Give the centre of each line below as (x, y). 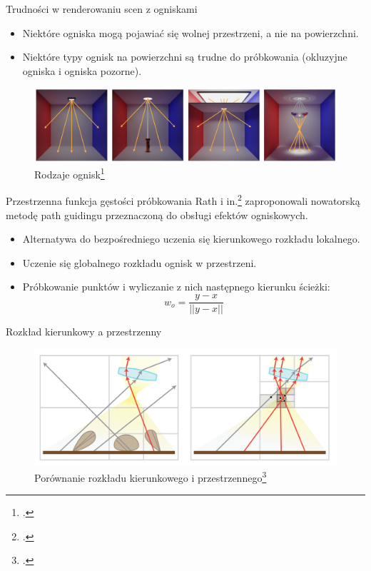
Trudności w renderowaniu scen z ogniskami (102, 9)
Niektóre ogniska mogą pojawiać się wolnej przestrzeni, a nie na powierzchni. (190, 32)
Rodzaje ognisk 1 (70, 173)
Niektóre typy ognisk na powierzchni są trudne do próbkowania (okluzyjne (185, 57)
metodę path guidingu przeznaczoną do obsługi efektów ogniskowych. (157, 214)
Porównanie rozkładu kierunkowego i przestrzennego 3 (151, 476)
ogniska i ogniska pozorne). (82, 70)
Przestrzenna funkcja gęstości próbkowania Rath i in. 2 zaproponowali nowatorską (183, 200)
